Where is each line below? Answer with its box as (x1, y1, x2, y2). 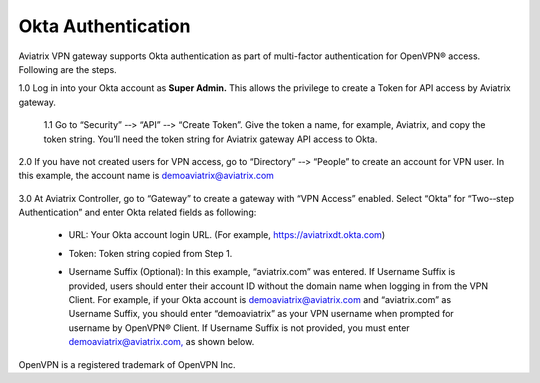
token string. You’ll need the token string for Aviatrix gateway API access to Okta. (43, 133, 378, 145)
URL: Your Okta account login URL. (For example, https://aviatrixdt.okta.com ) (68, 229, 385, 241)
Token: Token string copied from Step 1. (68, 247, 233, 259)
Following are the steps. (18, 63, 117, 75)
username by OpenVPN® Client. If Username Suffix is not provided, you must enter (68, 321, 410, 334)
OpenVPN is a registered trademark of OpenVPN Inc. (18, 358, 236, 370)
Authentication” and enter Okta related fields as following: (18, 206, 257, 219)
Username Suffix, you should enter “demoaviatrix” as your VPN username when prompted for (68, 308, 454, 320)
